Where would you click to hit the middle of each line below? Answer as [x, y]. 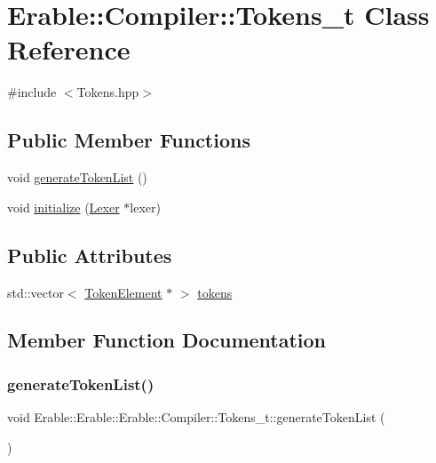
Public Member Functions [129, 140]
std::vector [36, 292]
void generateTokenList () [77, 177]
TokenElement [123, 292]
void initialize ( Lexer [63, 207]
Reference [69, 49]
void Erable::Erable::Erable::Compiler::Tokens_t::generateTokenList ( [196, 417]
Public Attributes [90, 255]
